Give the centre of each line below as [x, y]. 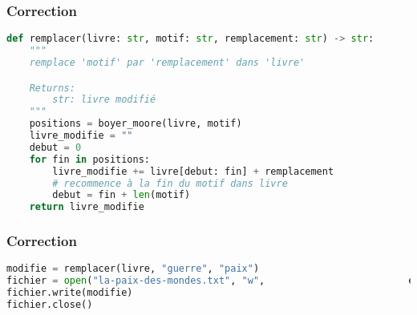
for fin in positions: [89, 159]
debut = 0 [55, 147]
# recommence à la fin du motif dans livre [170, 183]
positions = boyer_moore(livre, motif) [136, 124]
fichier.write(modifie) [70, 293]
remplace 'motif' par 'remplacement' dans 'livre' [167, 62]
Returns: [52, 88]
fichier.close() [50, 304]
